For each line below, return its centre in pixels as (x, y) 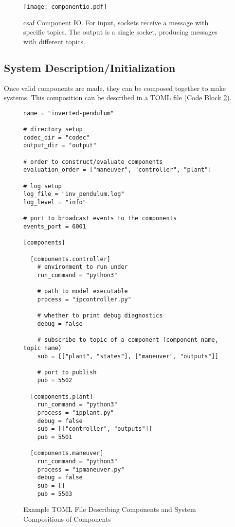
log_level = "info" (55, 202)
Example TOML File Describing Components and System (110, 509)
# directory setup (53, 130)
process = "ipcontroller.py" (84, 299)
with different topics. (54, 41)
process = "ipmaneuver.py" (81, 469)
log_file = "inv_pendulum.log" (74, 194)
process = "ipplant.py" (76, 413)
